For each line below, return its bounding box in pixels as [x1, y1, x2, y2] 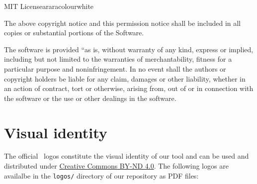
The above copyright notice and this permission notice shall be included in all [4, 17, 241, 28]
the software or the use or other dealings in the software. [4, 92, 176, 103]
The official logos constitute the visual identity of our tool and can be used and [4, 151, 249, 161]
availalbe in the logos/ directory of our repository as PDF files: [4, 170, 199, 181]
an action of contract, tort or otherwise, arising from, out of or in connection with [4, 83, 254, 93]
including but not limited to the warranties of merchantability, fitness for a [4, 54, 232, 64]
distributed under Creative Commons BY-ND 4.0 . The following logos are [4, 161, 229, 171]
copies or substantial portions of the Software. [4, 27, 144, 38]
